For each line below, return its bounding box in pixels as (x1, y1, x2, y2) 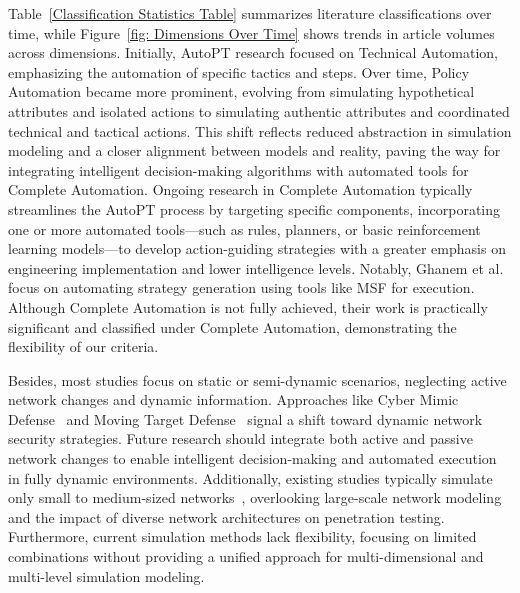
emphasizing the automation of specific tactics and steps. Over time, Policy (8, 61, 470, 82)
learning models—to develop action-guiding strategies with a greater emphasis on (8, 238, 506, 259)
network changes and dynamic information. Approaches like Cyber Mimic (8, 389, 459, 410)
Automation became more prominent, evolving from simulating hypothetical (8, 81, 475, 102)
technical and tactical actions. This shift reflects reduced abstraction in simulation (8, 120, 512, 141)
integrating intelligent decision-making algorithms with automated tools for (8, 159, 469, 180)
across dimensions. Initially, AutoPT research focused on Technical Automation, (8, 42, 498, 63)
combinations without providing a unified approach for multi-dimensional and (8, 546, 484, 567)
